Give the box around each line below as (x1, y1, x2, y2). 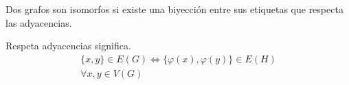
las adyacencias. (5, 15, 72, 29)
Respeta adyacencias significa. (5, 38, 131, 53)
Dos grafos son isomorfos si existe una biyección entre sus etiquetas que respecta (5, 2, 344, 16)
